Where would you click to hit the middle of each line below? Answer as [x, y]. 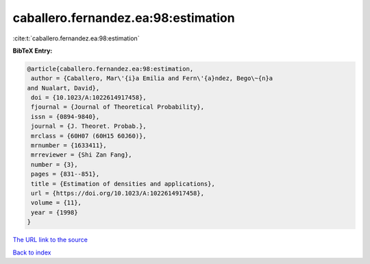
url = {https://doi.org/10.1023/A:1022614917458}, [118, 193]
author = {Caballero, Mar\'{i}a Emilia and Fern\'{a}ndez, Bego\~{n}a [152, 78]
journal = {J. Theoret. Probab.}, [89, 126]
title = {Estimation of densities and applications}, [123, 184]
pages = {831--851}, [65, 174]
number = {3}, [54, 164]
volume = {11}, [57, 203]
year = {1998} [54, 212]
